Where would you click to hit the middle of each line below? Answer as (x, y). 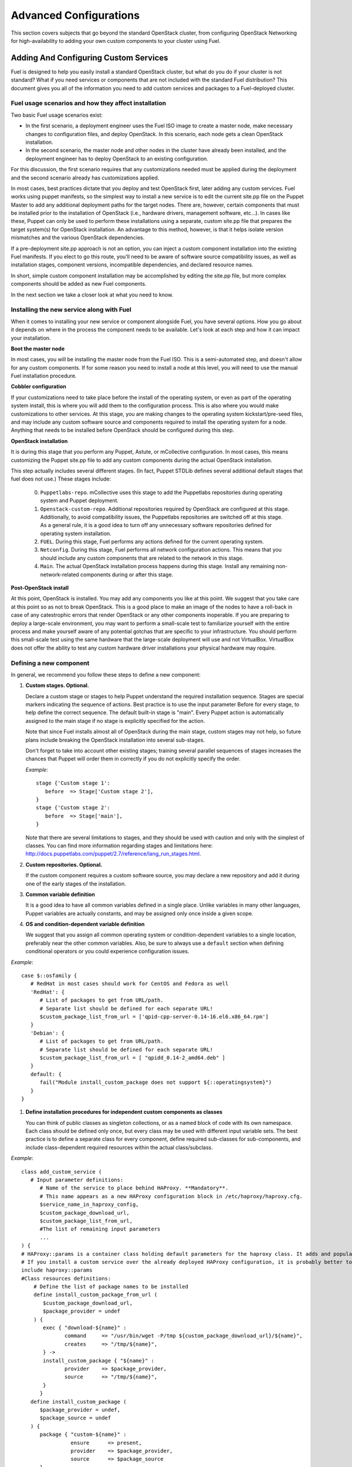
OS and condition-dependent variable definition (85, 924)
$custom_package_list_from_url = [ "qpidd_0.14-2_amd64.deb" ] (133, 1057)
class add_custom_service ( (62, 1172)
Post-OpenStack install (40, 588)
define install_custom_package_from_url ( (95, 1295)
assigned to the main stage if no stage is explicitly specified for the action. (115, 721)
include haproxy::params (57, 1270)
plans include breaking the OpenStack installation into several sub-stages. (115, 740)
